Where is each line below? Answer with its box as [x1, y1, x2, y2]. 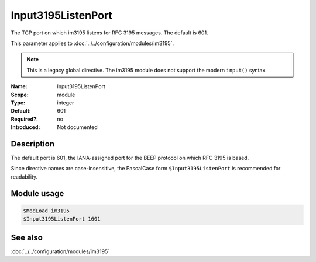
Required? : [11, 116, 38, 123]
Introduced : [11, 124, 40, 131]
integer [57, 99, 74, 106]
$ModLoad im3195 [23, 207, 70, 214]
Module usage [11, 188, 64, 198]
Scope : [11, 91, 29, 98]
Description [11, 139, 55, 149]
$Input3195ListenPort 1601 [23, 216, 101, 222]
